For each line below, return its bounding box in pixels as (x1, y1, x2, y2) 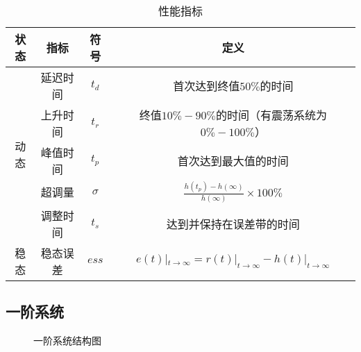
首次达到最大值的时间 (177, 153, 289, 169)
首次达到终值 (173, 78, 240, 94)
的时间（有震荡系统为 (215, 107, 327, 123)
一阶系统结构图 (33, 333, 101, 348)
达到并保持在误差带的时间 (166, 215, 300, 232)
